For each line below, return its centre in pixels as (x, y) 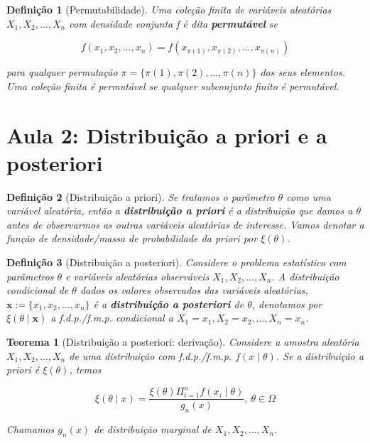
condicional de (38, 290)
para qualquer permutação (62, 72)
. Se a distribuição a (320, 355)
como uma (309, 196)
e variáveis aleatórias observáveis (137, 276)
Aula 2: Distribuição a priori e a (167, 135)
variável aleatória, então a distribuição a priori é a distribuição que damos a (180, 210)
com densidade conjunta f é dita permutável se (174, 23)
